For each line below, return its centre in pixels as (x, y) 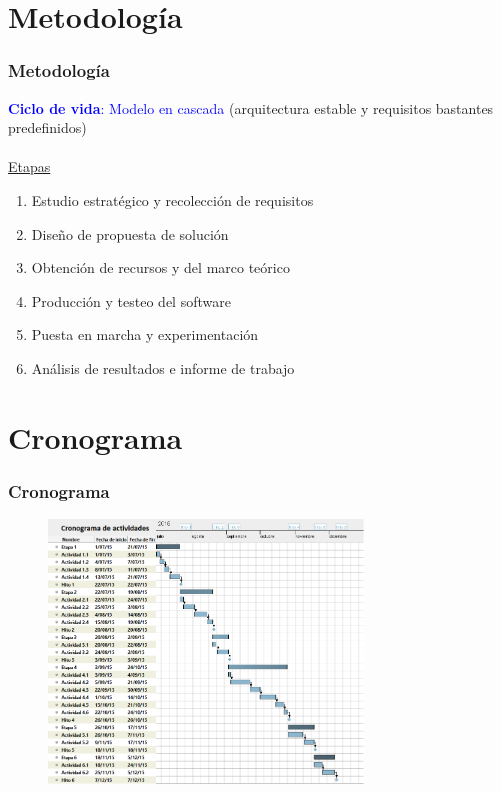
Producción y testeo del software (131, 300)
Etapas (29, 166)
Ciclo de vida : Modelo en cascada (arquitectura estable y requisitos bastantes (251, 107)
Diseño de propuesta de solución (130, 233)
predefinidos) (47, 127)
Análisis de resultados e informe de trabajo (163, 367)
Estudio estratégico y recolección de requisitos (172, 199)
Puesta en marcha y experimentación (145, 334)
